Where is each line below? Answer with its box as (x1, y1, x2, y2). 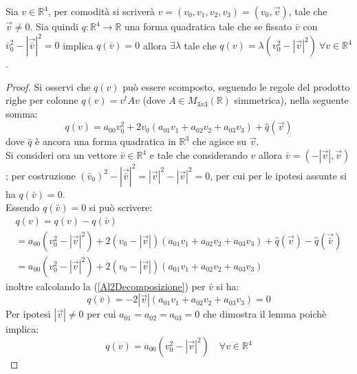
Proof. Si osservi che (6, 79, 91, 93)
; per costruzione (6, 168, 76, 182)
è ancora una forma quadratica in (35, 134, 176, 148)
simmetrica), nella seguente (234, 93, 349, 107)
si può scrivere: (89, 200, 153, 214)
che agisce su (192, 134, 247, 148)
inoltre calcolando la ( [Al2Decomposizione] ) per (6, 278, 206, 293)
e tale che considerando (149, 148, 248, 162)
